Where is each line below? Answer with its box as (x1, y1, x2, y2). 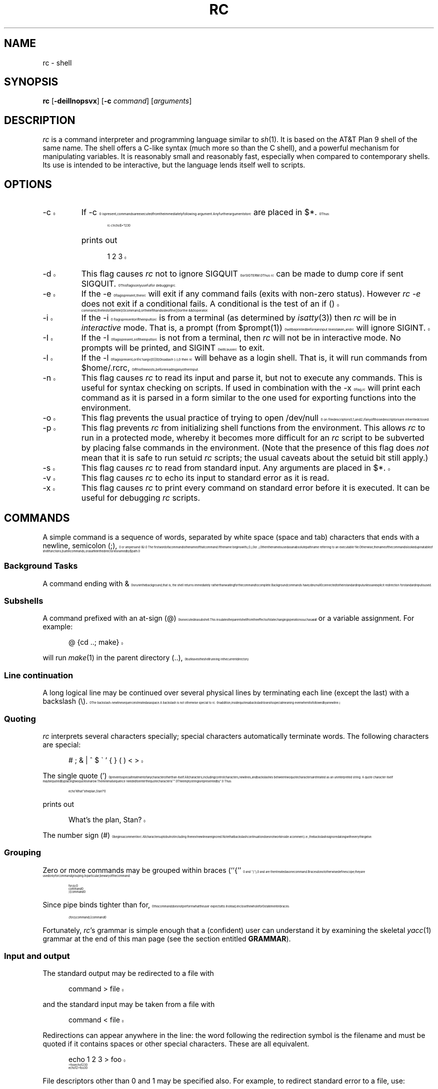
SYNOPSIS (4, 76, 58, 89)
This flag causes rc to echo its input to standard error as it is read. (81, 473, 329, 483)
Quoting (4, 713, 36, 724)
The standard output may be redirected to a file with (42, 969, 214, 978)
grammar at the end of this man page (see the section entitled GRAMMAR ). (42, 934, 291, 943)
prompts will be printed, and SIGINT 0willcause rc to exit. (81, 343, 264, 353)
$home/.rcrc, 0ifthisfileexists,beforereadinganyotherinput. (81, 363, 199, 373)
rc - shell (42, 58, 72, 67)
